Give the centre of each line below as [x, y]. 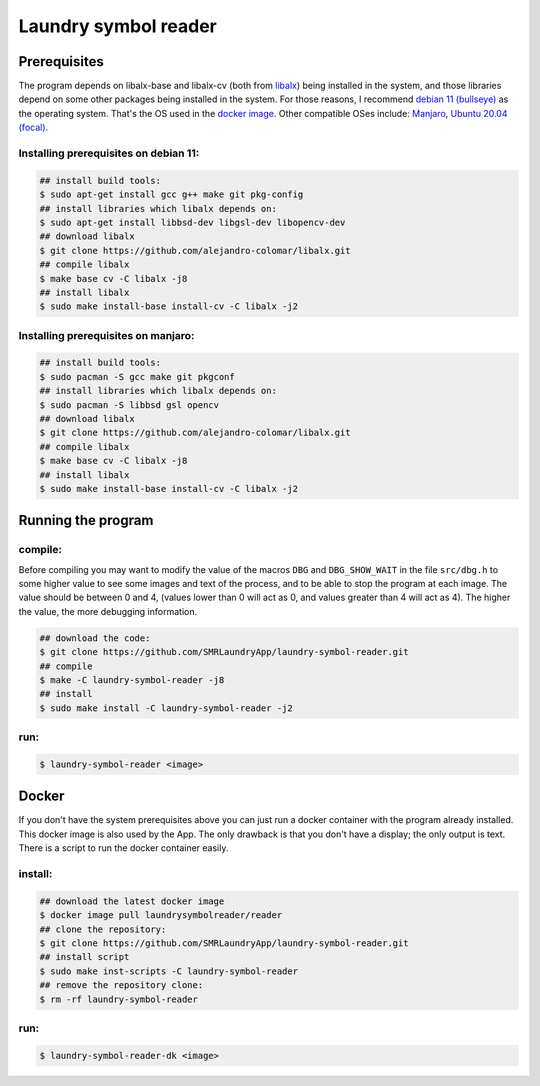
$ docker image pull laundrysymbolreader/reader [161, 915]
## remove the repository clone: [121, 985]
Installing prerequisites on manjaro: [106, 335]
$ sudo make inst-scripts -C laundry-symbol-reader [169, 971]
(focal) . [33, 127]
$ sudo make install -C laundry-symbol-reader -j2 [166, 708]
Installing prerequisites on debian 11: [109, 153]
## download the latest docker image [132, 901]
